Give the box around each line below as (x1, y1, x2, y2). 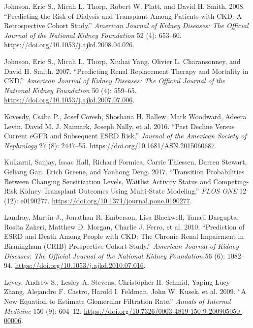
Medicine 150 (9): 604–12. (4, 305, 82, 316)
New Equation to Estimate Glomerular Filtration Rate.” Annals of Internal (4, 296, 231, 306)
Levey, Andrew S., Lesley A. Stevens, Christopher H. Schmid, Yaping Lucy (4, 276, 230, 287)
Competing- (213, 176, 249, 186)
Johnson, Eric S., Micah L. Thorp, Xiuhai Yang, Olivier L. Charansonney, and (4, 56, 241, 66)
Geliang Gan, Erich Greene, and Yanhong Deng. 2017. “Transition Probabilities (4, 166, 245, 176)
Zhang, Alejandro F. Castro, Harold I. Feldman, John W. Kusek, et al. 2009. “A (4, 286, 247, 296)
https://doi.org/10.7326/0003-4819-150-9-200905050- (84, 305, 242, 316)
